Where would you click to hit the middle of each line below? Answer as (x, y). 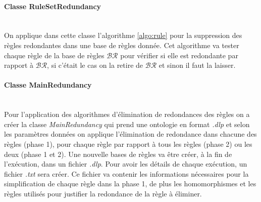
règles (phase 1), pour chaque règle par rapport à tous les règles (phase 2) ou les (128, 144)
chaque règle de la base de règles (54, 55)
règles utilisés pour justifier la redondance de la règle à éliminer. (103, 193)
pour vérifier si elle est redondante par (179, 55)
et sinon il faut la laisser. (197, 65)
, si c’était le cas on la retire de (95, 65)
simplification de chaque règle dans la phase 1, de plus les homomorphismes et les (130, 184)
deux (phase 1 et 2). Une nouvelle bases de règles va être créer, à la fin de (118, 154)
